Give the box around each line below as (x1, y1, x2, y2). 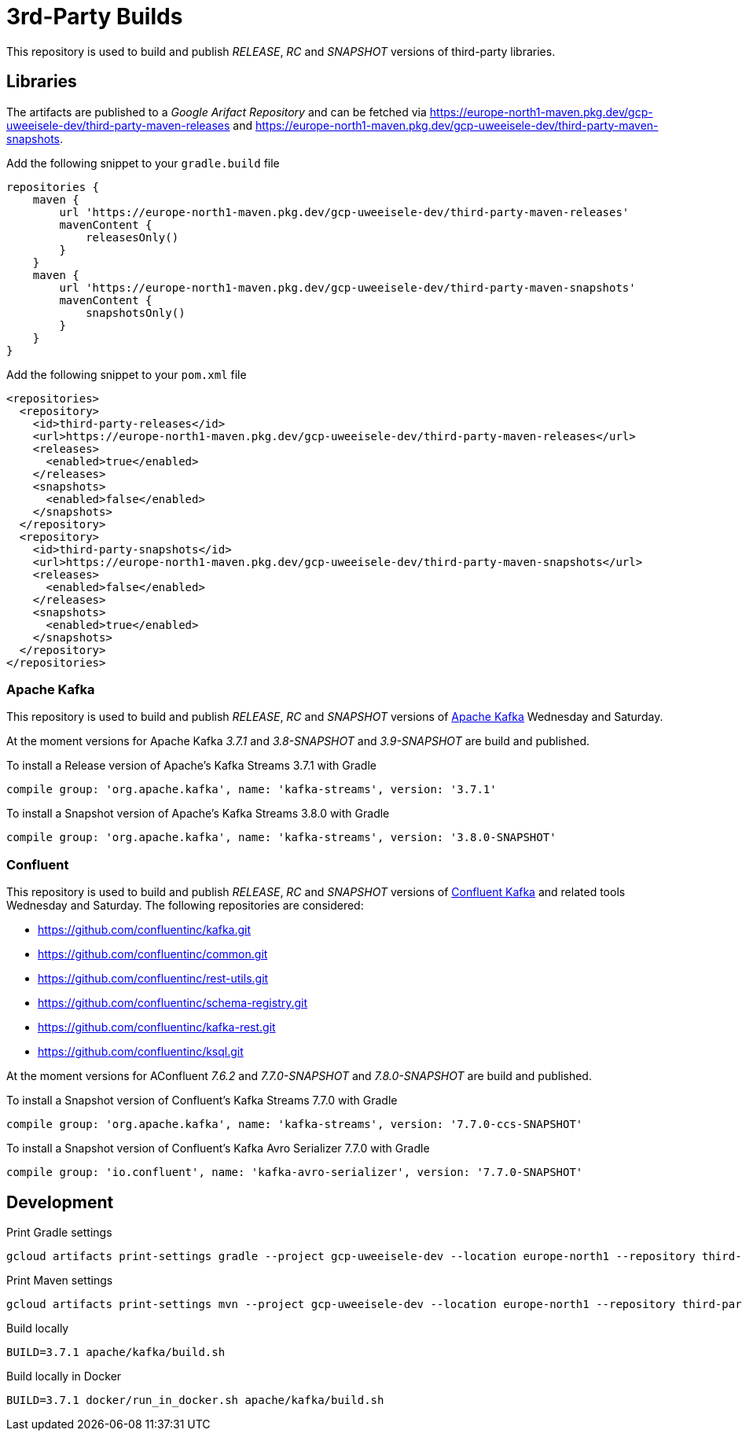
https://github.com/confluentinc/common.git (38, 947, 268, 961)
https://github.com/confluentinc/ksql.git (38, 1045, 244, 1059)
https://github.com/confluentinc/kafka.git (38, 923, 252, 937)
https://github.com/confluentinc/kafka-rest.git (38, 1020, 276, 1035)
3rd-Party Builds (6, 3, 183, 30)
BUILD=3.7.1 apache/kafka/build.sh (6, 1345, 226, 1358)
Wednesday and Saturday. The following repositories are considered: (6, 899, 364, 913)
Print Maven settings (6, 1273, 113, 1287)
